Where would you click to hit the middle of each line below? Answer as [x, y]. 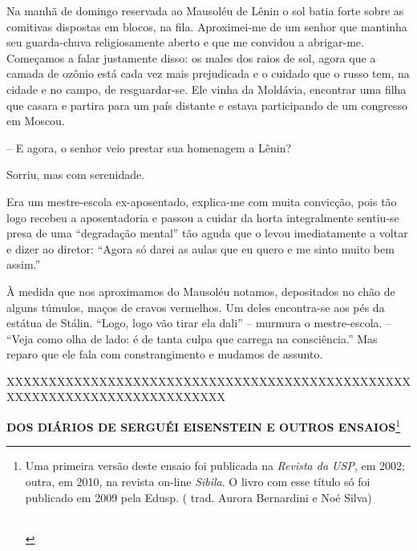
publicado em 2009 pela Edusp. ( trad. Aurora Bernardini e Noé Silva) [198, 497]
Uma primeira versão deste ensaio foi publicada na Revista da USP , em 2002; [215, 466]
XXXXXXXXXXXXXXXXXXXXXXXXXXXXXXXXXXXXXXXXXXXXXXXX [208, 381]
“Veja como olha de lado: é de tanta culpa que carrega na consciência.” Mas [192, 338]
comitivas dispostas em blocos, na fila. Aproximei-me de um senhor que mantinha [207, 26]
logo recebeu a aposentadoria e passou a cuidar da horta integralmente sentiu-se [203, 217]
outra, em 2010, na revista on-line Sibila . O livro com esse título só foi [198, 481]
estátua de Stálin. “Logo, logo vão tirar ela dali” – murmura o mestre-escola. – [199, 323]
